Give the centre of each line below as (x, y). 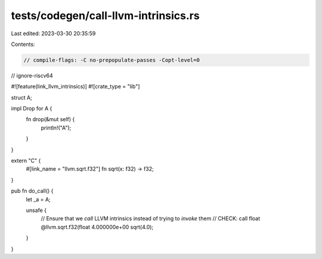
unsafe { (36, 210)
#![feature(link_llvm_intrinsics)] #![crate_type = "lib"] (75, 87)
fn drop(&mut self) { (50, 119)
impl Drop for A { (32, 109)
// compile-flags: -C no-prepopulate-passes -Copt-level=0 (112, 60)
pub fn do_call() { (32, 191)
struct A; (21, 97)
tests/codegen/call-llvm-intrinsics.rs (105, 16)
